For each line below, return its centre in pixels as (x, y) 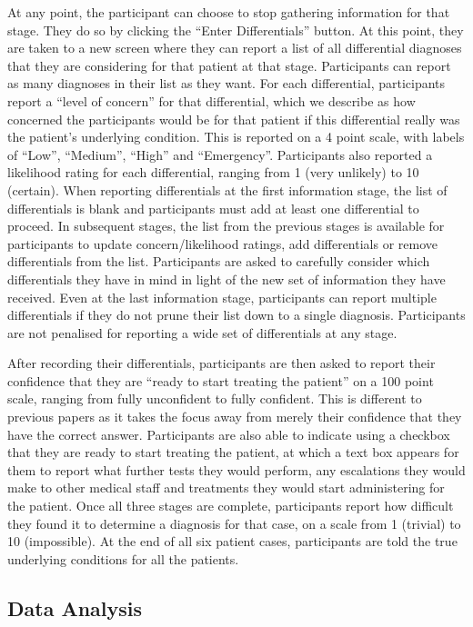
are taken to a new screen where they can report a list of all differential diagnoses (235, 48)
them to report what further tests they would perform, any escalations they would (236, 469)
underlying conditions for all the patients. (123, 558)
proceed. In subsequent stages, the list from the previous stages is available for (226, 226)
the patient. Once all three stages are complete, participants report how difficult (231, 506)
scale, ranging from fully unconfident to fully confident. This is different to (215, 398)
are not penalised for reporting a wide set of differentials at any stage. (202, 332)
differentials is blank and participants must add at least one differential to (213, 208)
